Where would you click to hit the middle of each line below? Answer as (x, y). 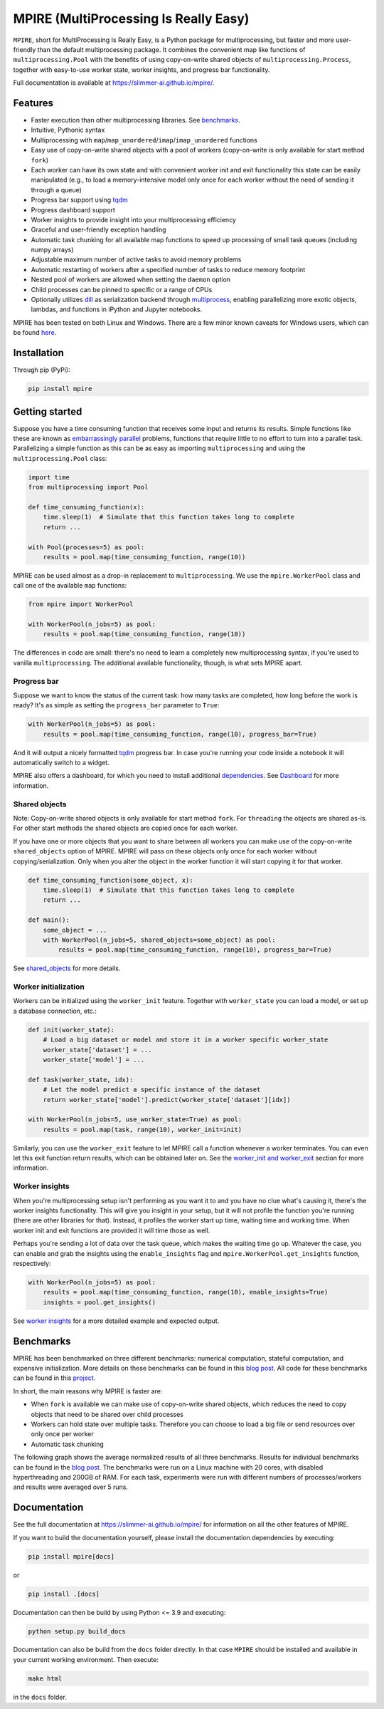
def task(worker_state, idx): (81, 1080)
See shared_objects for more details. (67, 968)
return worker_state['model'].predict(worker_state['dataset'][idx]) (167, 1100)
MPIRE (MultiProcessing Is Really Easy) (131, 19)
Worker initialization (49, 987)
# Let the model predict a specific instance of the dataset (152, 1090)
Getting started (48, 411)
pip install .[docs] (64, 1594)
